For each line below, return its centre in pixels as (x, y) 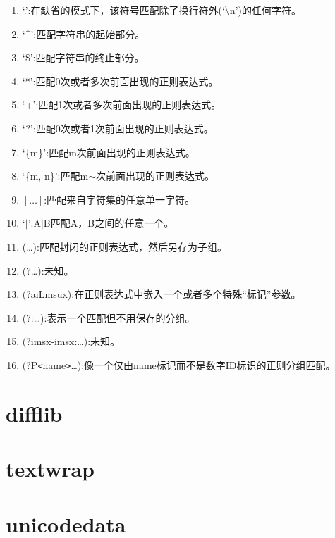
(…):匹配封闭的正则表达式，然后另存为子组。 (124, 246)
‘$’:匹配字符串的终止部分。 (83, 57)
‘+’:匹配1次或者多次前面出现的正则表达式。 (122, 105)
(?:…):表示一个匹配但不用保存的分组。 (109, 317)
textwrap (50, 469)
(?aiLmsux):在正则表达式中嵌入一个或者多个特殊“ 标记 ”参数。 (162, 294)
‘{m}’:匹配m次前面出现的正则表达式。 (109, 152)
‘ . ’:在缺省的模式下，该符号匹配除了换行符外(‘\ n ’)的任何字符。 (162, 10)
